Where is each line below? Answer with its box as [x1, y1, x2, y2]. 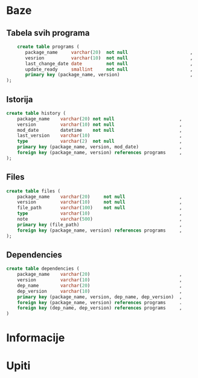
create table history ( [6, 110, 66, 116]
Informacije [6, 331, 65, 345]
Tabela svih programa [6, 28, 90, 38]
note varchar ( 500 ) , [17, 216, 182, 222]
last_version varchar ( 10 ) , [17, 132, 182, 139]
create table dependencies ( [6, 266, 80, 272]
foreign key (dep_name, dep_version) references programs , [17, 305, 182, 311]
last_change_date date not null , [25, 60, 193, 67]
